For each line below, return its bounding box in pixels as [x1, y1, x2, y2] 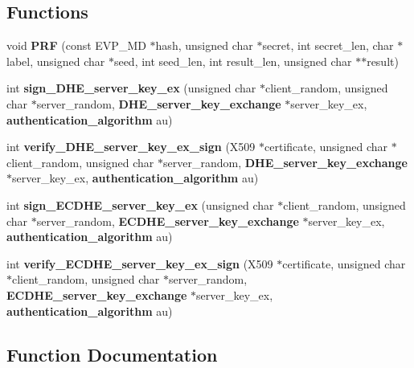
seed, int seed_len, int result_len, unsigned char [113, 52, 352, 69]
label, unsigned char [6, 52, 105, 69]
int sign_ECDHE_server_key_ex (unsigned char [6, 196, 274, 213]
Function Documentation [6, 341, 218, 366]
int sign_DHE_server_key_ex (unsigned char [6, 80, 256, 96]
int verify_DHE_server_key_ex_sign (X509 [6, 138, 256, 155]
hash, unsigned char [155, 37, 253, 54]
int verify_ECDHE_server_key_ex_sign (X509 [6, 255, 273, 272]
